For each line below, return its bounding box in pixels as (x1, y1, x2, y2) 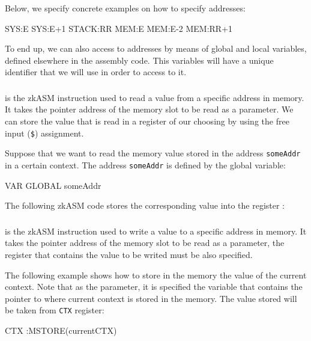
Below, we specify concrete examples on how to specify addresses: (5, 2, 246, 14)
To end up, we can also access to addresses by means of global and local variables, (5, 42, 307, 55)
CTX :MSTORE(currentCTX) (5, 324, 117, 336)
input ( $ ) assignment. (5, 126, 84, 139)
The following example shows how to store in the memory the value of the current (5, 268, 307, 281)
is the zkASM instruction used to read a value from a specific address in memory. (5, 91, 304, 103)
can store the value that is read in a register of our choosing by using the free (5, 115, 289, 127)
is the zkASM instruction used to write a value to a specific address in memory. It (5, 224, 307, 237)
